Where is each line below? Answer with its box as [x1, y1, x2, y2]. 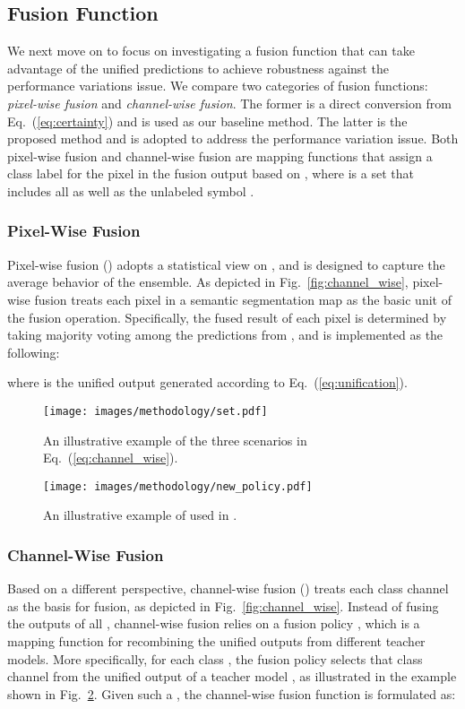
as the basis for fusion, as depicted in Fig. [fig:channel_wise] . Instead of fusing [7, 596, 439, 615]
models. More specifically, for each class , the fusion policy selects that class [7, 649, 423, 668]
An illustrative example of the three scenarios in [43, 430, 307, 449]
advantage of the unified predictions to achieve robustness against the [7, 58, 389, 77]
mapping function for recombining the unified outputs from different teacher [7, 632, 426, 651]
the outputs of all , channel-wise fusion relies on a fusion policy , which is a [7, 614, 420, 633]
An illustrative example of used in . [43, 506, 237, 524]
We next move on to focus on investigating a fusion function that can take [7, 41, 415, 60]
